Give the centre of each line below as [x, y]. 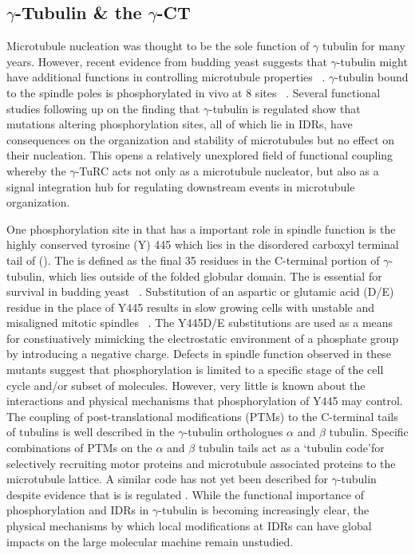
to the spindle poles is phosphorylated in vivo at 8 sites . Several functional [194, 92]
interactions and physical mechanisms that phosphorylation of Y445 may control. [205, 401]
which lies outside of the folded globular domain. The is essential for [215, 276]
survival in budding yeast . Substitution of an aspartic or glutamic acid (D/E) [200, 291]
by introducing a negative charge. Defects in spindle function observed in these [199, 354]
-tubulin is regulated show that [285, 108]
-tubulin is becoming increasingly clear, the [264, 510]
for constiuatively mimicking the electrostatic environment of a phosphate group [203, 338]
